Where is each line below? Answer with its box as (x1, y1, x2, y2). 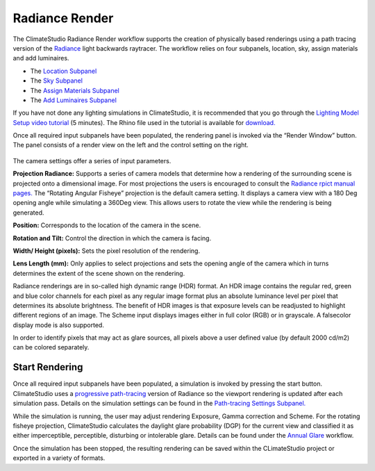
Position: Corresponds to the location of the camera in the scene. (12, 221, 201, 229)
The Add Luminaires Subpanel (30, 96, 117, 104)
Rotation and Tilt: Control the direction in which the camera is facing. (12, 233, 212, 242)
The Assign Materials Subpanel (30, 86, 119, 94)
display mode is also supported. (12, 320, 104, 329)
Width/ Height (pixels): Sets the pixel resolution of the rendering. (12, 247, 201, 255)
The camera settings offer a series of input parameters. (12, 156, 172, 165)
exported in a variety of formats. (12, 454, 106, 462)
